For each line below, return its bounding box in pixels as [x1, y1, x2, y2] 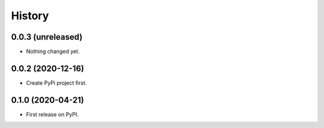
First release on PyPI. [26, 111, 79, 118]
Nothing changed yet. [26, 48, 80, 55]
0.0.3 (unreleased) [11, 32, 83, 42]
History [11, 9, 49, 22]
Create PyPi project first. [26, 79, 87, 87]
